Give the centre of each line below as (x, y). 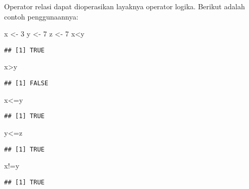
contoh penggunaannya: (41, 16)
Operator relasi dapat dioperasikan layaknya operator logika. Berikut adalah (124, 6)
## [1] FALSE (26, 83)
